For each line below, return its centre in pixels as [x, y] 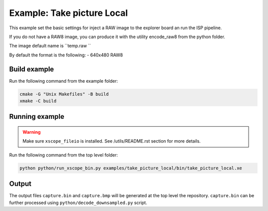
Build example [32, 69]
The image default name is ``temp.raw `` [50, 46]
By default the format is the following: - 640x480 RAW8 [66, 55]
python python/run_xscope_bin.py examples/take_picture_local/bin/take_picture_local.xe [131, 168]
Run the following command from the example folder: [64, 81]
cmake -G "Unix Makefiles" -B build [64, 94]
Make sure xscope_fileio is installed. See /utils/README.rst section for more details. [112, 141]
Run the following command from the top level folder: [64, 155]
